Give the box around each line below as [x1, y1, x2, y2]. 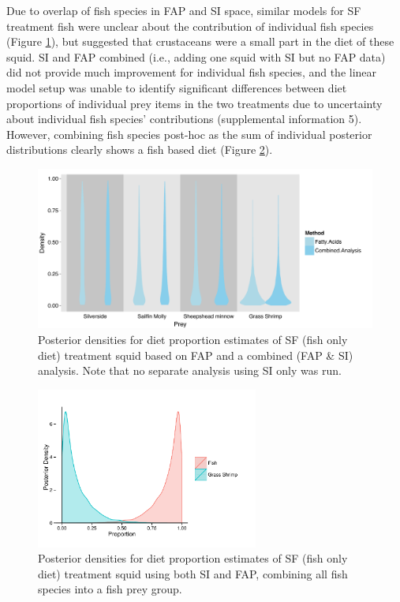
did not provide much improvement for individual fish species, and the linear [6, 64, 377, 80]
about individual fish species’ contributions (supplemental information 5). [6, 110, 362, 127]
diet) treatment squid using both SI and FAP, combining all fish [38, 565, 348, 581]
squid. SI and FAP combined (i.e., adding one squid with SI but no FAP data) [6, 48, 386, 65]
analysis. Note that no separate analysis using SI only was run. [38, 362, 342, 379]
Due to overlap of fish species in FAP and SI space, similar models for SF [6, 2, 361, 18]
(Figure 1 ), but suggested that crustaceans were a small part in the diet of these [6, 33, 394, 50]
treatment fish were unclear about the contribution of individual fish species [6, 17, 374, 34]
